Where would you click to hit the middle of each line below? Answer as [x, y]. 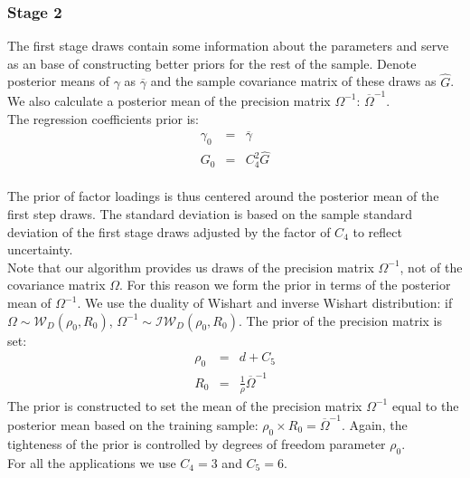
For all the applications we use [92, 462]
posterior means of [59, 81]
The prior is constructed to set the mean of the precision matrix [185, 405]
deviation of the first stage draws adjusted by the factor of [169, 231]
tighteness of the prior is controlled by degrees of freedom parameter [197, 443]
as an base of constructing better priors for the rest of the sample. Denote [212, 63]
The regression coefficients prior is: [103, 118]
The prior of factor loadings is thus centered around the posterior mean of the [223, 196]
